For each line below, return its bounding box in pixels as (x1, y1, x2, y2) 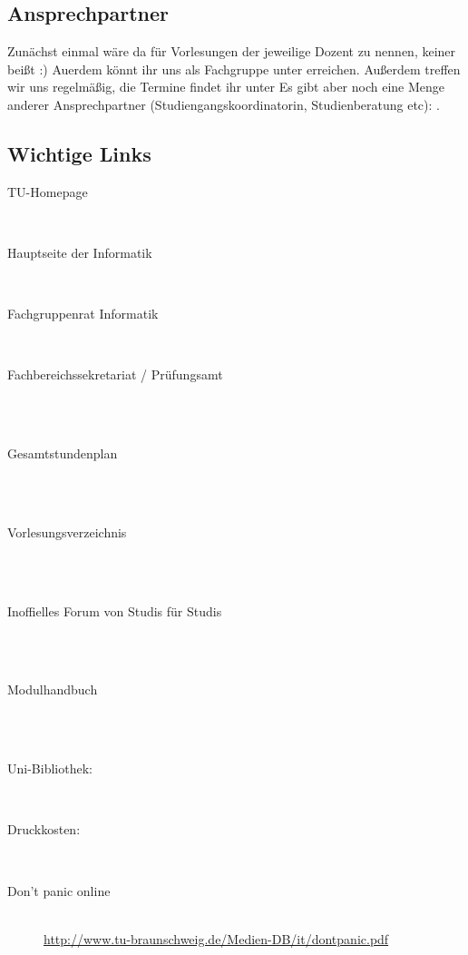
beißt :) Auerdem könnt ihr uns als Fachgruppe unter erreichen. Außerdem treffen (7, 59, 461, 78)
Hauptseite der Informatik (7, 242, 152, 261)
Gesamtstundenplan (7, 444, 118, 463)
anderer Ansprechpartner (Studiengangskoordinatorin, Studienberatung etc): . (7, 94, 440, 113)
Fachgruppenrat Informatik (7, 304, 159, 323)
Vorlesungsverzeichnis (7, 522, 127, 541)
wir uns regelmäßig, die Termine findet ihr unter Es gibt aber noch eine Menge (7, 77, 445, 96)
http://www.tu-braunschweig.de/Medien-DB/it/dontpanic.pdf (44, 929, 389, 948)
